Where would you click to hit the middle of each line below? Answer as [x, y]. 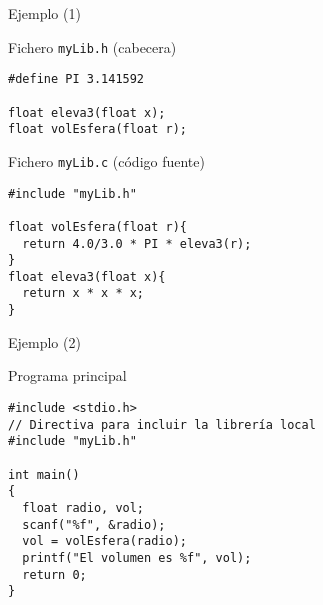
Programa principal [67, 375]
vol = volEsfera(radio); [104, 541]
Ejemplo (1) [44, 13]
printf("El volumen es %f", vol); [137, 557]
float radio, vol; [83, 507]
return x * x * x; [83, 293]
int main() [44, 474]
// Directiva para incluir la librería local [162, 424]
